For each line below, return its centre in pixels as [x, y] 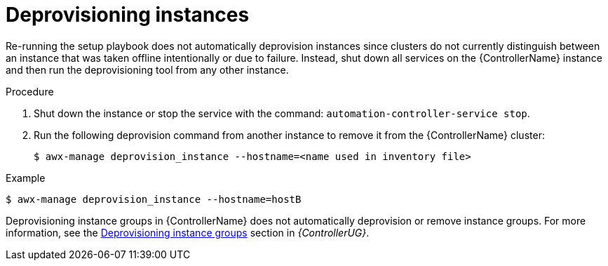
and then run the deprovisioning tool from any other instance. [147, 69]
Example [26, 178]
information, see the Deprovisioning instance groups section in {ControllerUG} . [188, 232]
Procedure [30, 91]
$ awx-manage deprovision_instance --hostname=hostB [154, 199]
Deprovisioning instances [128, 15]
